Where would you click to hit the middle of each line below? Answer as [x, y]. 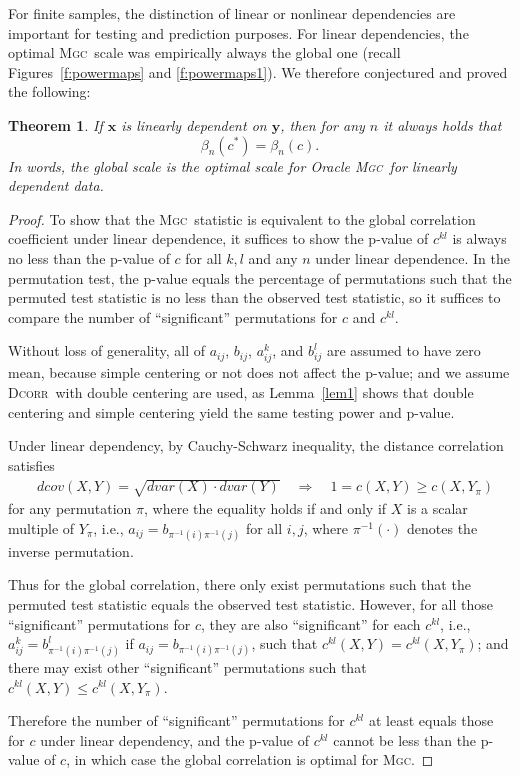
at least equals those [431, 720]
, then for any [322, 124]
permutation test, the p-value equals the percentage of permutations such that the [260, 277]
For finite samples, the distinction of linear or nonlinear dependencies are [232, 13]
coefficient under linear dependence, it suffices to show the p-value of [218, 238]
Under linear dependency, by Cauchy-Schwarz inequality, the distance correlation [256, 445]
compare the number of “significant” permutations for [173, 316]
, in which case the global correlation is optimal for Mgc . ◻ [250, 759]
